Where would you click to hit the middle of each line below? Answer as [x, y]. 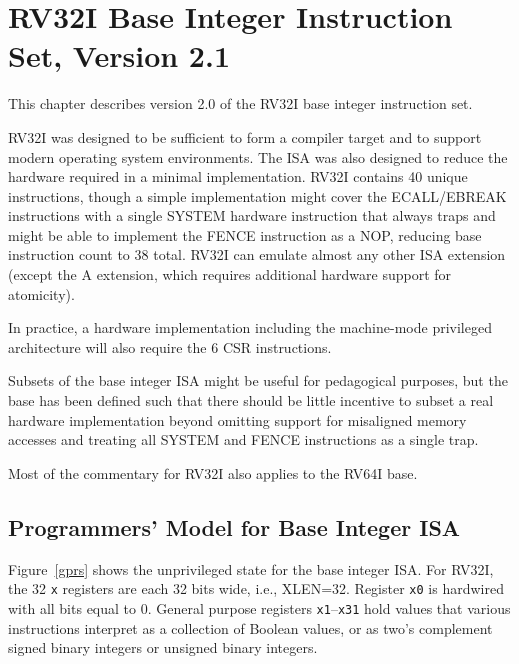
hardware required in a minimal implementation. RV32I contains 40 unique [238, 176]
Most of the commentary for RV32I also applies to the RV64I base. [213, 472]
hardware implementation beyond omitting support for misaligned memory [237, 419]
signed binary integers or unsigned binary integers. [163, 647]
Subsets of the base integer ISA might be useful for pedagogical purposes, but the [258, 380]
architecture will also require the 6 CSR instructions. [170, 346]
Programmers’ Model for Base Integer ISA [234, 526]
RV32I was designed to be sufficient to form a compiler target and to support [245, 136]
